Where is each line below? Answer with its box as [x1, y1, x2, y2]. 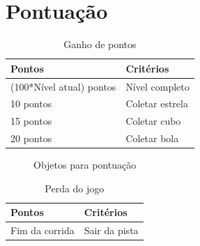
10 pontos [10, 96, 52, 111]
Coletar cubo [125, 114, 181, 128]
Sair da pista [84, 223, 139, 238]
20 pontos [10, 131, 52, 146]
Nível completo [125, 79, 190, 93]
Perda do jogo [45, 180, 105, 195]
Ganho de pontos [63, 37, 137, 52]
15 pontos [10, 114, 52, 128]
